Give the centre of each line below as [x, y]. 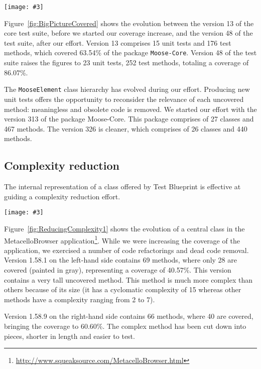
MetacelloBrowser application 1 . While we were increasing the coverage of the [122, 239]
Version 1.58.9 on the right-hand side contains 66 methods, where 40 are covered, [129, 316]
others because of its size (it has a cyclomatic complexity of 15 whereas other [123, 289]
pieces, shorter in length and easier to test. [70, 336]
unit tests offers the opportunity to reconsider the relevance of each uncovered [124, 99]
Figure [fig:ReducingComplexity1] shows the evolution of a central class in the [124, 228]
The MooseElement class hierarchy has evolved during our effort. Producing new [127, 89]
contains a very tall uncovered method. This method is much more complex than [128, 279]
